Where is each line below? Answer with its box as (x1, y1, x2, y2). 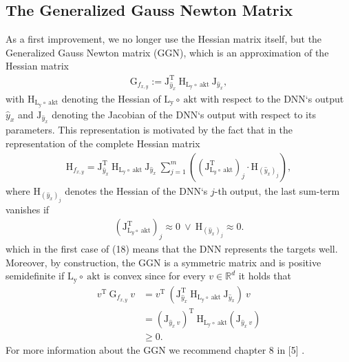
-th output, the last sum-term (214, 183, 340, 198)
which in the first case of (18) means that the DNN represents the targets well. (6, 242, 338, 256)
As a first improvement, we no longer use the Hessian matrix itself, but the (6, 32, 322, 46)
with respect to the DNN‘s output (200, 91, 344, 105)
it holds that (238, 268, 292, 283)
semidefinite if (6, 268, 65, 283)
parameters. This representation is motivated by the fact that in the (6, 123, 293, 137)
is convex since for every (103, 268, 206, 283)
